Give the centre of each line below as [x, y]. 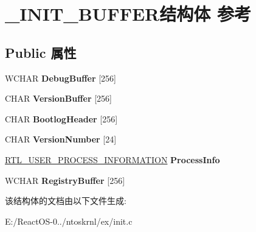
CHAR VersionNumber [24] [61, 139]
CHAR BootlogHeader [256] [61, 118]
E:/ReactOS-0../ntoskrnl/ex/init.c [69, 221]
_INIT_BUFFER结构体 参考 [128, 14]
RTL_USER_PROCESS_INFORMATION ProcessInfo [112, 159]
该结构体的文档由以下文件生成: [66, 201]
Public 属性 [41, 52]
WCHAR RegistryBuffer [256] [65, 180]
